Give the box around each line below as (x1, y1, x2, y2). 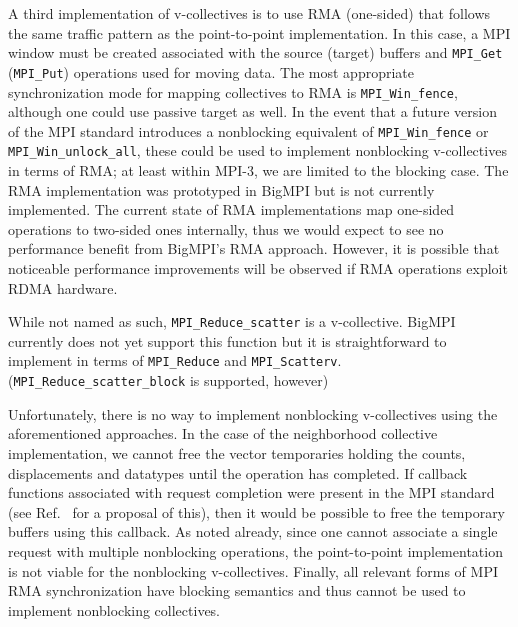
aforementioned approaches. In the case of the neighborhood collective (8, 423, 438, 444)
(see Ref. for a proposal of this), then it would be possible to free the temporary (8, 501, 506, 522)
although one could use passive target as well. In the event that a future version (8, 101, 497, 122)
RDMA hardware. (8, 277, 118, 298)
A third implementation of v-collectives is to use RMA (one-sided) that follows (8, 3, 491, 23)
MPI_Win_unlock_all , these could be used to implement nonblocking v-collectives (8, 140, 507, 161)
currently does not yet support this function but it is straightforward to (8, 330, 447, 351)
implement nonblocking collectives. (8, 599, 221, 620)
